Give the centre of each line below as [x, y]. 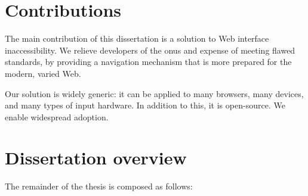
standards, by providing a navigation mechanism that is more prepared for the [148, 62]
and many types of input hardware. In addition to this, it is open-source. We [145, 105]
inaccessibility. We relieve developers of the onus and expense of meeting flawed [150, 50]
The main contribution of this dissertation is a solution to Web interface [137, 38]
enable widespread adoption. [57, 116]
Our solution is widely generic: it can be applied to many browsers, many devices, [154, 93]
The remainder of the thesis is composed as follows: [99, 186]
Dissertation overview [96, 158]
